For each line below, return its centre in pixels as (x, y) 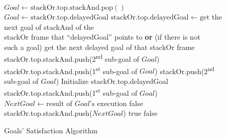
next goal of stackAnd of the (49, 27)
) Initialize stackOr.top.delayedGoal (112, 81)
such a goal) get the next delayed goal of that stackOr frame (100, 47)
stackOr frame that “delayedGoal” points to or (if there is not (102, 37)
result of (59, 104)
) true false (140, 113)
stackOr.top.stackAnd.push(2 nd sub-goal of (72, 58)
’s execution (108, 104)
